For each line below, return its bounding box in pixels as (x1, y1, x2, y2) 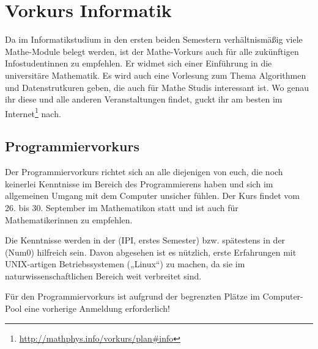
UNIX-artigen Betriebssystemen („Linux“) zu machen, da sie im (5, 257, 245, 270)
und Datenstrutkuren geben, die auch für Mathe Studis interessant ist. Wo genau (5, 81, 309, 93)
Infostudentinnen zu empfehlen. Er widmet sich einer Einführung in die (5, 57, 272, 70)
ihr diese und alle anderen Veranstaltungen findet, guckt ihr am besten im (5, 93, 283, 106)
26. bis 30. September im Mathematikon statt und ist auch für (5, 201, 239, 214)
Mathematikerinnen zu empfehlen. (5, 213, 133, 226)
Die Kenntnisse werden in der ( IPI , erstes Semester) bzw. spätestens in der (5, 234, 286, 246)
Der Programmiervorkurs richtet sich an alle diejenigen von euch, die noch (5, 165, 283, 178)
